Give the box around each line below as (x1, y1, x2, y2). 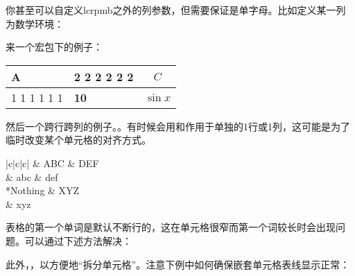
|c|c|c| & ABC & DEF (6, 155, 99, 170)
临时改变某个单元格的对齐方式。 (6, 132, 151, 147)
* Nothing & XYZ (6, 183, 80, 198)
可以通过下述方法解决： (24, 233, 132, 248)
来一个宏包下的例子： (6, 40, 103, 54)
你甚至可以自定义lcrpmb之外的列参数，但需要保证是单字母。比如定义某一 (6, 3, 336, 17)
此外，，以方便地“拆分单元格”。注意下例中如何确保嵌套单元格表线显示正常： (6, 257, 350, 271)
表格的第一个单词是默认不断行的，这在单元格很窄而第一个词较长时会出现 (6, 220, 336, 234)
